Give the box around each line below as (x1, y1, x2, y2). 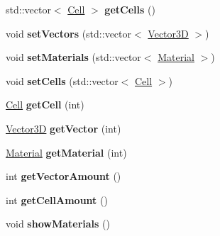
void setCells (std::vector (6, 73, 119, 88)
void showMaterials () (6, 216, 110, 231)
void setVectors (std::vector (6, 26, 132, 40)
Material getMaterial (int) (6, 145, 127, 159)
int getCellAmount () (6, 192, 108, 207)
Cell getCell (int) (6, 97, 84, 112)
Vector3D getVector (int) (6, 120, 121, 135)
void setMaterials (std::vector (6, 50, 141, 64)
